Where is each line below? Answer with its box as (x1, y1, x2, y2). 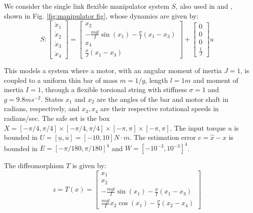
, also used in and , (175, 1, 232, 11)
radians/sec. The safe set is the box (4, 113, 110, 123)
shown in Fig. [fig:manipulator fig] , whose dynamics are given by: (4, 10, 199, 20)
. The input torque (170, 122, 226, 133)
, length (145, 75, 168, 85)
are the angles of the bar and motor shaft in (97, 94, 229, 104)
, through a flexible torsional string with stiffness (41, 84, 187, 95)
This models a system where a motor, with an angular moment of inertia (4, 65, 222, 75)
